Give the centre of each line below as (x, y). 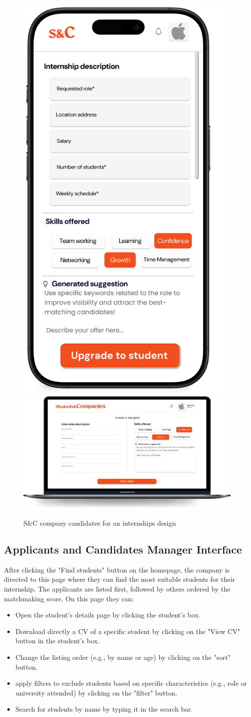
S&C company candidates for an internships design (100, 523)
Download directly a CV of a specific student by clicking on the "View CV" (128, 631)
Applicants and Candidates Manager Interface (123, 549)
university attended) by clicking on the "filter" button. (96, 692)
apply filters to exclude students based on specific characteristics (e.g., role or (131, 683)
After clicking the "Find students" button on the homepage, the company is (117, 569)
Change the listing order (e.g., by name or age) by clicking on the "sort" (123, 657)
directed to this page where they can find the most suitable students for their (120, 579)
